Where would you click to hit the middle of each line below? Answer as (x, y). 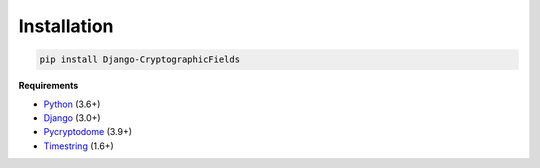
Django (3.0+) (72, 117)
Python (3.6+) (72, 104)
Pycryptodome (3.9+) (88, 132)
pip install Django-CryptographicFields (139, 59)
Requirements (48, 86)
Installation (66, 26)
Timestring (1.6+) (78, 146)
